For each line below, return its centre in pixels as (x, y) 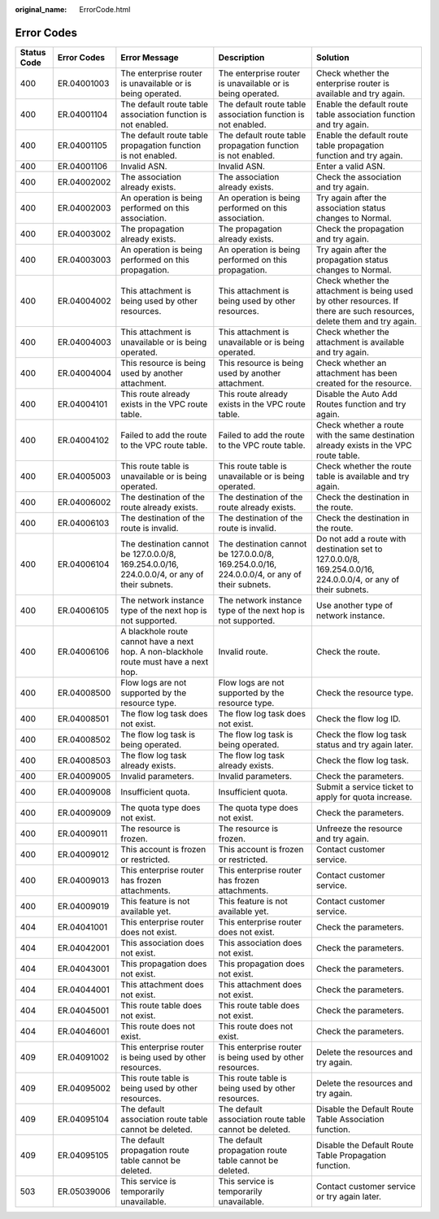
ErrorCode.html (105, 9)
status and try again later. (365, 744)
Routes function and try (361, 404)
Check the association (359, 176)
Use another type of (354, 605)
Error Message (150, 57)
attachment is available (360, 342)
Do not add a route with (361, 538)
